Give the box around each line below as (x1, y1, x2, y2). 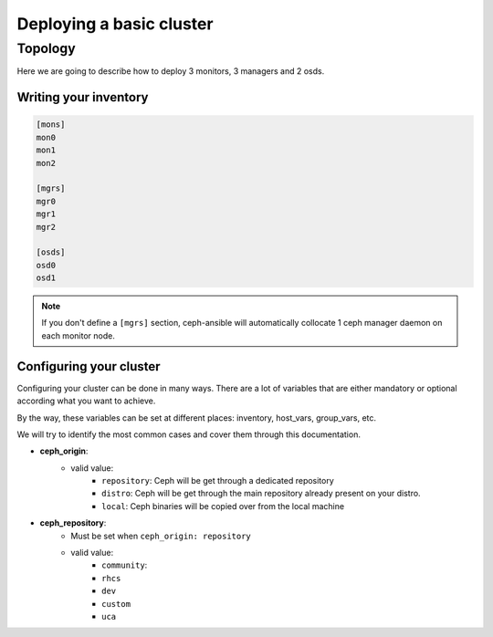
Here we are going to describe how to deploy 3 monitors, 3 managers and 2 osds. (16, 66, 325, 77)
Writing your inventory (16, 89, 149, 105)
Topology (16, 40, 77, 57)
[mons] (36, 120, 66, 130)
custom (101, 599, 131, 609)
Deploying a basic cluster (16, 14, 214, 34)
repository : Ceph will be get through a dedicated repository (101, 475, 335, 486)
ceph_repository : (39, 517, 107, 528)
